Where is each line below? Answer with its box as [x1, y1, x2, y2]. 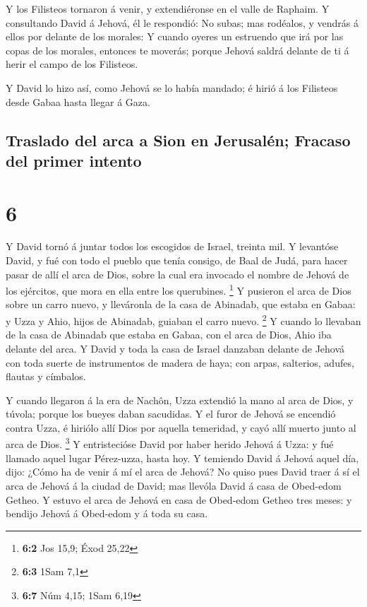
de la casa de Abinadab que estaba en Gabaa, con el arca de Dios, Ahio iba [6, 327, 332, 342]
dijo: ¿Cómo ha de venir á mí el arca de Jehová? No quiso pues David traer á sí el [6, 464, 360, 479]
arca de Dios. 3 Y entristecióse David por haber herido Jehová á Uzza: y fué [6, 435, 334, 452]
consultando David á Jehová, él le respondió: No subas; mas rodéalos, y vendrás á [6, 15, 359, 30]
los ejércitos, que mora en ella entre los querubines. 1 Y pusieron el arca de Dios [6, 281, 351, 297]
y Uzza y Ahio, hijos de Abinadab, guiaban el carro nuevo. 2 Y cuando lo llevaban [6, 312, 361, 328]
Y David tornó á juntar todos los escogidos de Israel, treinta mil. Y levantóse [6, 239, 339, 254]
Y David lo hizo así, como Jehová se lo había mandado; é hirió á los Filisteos [6, 80, 338, 95]
